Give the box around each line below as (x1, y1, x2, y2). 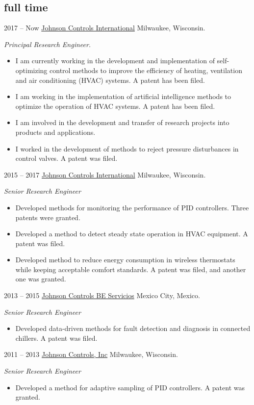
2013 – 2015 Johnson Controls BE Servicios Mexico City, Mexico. (4, 290, 200, 301)
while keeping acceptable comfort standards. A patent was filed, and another (15, 264, 246, 274)
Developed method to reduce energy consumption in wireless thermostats (15, 254, 235, 265)
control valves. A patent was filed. (15, 153, 118, 163)
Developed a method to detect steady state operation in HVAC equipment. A (15, 228, 248, 239)
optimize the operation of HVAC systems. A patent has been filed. (15, 101, 215, 111)
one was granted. (15, 274, 66, 284)
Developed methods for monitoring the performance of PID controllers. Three (15, 202, 249, 212)
